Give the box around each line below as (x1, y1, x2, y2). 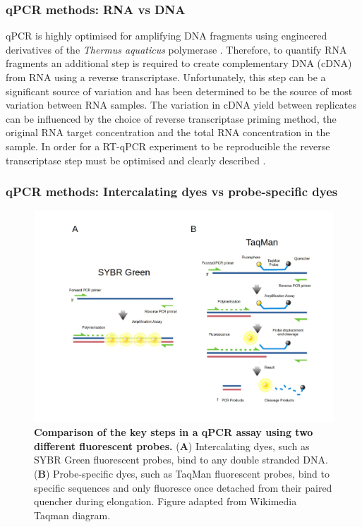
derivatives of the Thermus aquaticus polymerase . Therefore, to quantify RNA (6, 42, 347, 56)
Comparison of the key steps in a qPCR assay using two (34, 425, 313, 440)
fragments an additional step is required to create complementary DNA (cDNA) (6, 56, 352, 71)
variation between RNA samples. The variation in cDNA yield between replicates (6, 97, 356, 112)
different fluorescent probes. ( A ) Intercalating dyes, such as (34, 438, 310, 453)
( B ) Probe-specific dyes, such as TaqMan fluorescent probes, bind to (34, 466, 330, 480)
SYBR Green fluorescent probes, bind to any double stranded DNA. (34, 452, 328, 467)
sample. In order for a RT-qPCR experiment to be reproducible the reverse (6, 138, 330, 153)
